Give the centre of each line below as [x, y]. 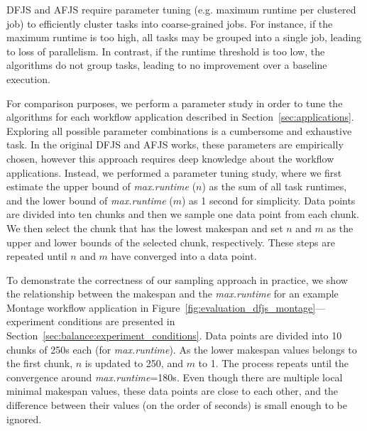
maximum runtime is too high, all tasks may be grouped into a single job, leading [184, 37]
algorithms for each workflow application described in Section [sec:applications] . [180, 117]
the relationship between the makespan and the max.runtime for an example [172, 294]
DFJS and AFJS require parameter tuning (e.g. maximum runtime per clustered [181, 9]
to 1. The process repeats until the [274, 363]
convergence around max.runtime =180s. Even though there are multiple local [175, 377]
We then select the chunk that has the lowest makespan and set [145, 228]
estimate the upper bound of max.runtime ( [102, 186]
